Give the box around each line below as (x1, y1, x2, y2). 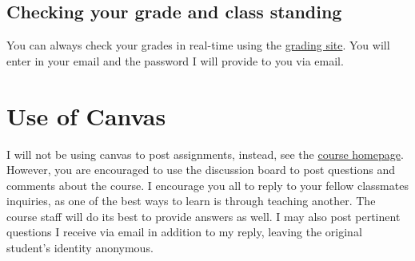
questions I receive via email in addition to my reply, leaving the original (6, 223, 362, 240)
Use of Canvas (6, 99, 166, 132)
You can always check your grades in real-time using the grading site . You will (6, 37, 390, 53)
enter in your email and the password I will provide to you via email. (6, 52, 344, 69)
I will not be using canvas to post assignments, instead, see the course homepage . (6, 145, 404, 162)
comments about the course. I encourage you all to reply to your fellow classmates (6, 176, 409, 193)
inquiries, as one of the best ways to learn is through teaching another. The (6, 192, 376, 209)
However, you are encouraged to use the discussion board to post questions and (6, 161, 396, 178)
